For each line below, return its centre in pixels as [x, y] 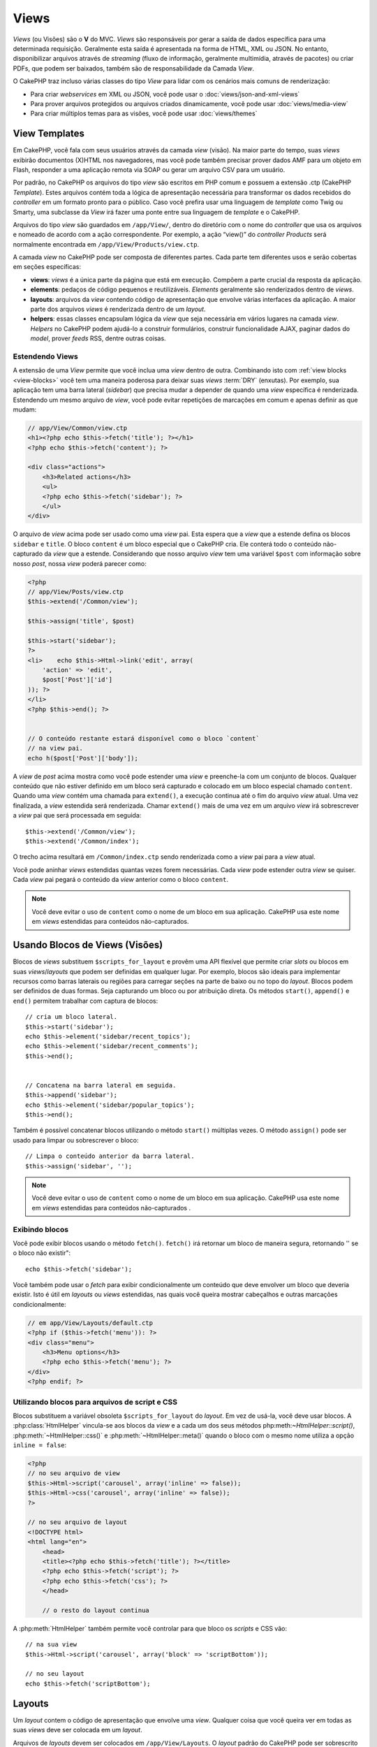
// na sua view [51, 1645]
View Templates [49, 134]
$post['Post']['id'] [77, 680]
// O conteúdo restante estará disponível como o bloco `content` [143, 738]
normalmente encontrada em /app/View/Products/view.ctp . [106, 244]
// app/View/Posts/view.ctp [75, 592]
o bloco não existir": [42, 1253]
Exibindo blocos [41, 1229]
